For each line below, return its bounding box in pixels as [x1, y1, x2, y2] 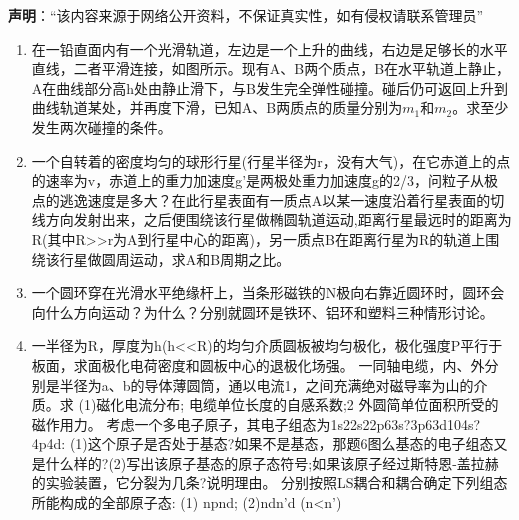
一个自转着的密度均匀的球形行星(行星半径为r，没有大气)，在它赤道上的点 [31, 150, 511, 171]
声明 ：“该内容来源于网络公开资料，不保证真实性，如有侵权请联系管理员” [8, 5, 484, 25]
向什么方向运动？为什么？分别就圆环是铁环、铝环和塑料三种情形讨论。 [31, 301, 494, 322]
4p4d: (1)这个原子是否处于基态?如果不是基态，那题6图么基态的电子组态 [31, 433, 494, 454]
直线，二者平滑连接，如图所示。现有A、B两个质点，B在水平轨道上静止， [31, 58, 511, 79]
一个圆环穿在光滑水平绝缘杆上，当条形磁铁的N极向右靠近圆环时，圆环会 [31, 282, 505, 303]
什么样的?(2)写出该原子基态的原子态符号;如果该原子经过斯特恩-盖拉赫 [45, 452, 499, 473]
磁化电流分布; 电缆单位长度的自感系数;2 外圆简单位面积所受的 [96, 394, 499, 415]
